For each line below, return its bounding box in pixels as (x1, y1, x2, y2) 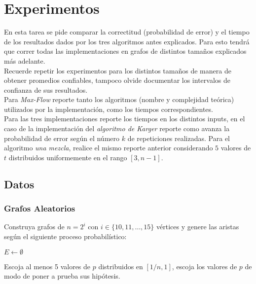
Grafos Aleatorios (4, 202, 75, 214)
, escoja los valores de (172, 261, 237, 271)
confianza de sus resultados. (4, 84, 88, 95)
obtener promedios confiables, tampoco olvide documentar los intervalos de (4, 75, 230, 85)
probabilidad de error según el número (4, 133, 120, 143)
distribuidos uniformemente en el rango (8, 152, 127, 162)
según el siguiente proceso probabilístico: (4, 231, 127, 242)
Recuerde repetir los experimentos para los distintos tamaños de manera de (4, 65, 231, 75)
